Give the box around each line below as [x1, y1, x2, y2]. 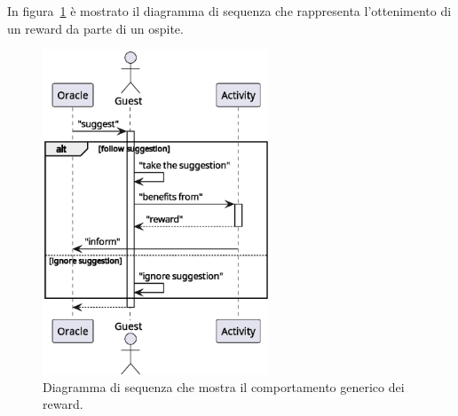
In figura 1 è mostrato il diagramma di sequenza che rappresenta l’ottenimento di [7, 2, 452, 20]
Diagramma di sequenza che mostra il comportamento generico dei [43, 377, 405, 396]
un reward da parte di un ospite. [7, 19, 184, 37]
